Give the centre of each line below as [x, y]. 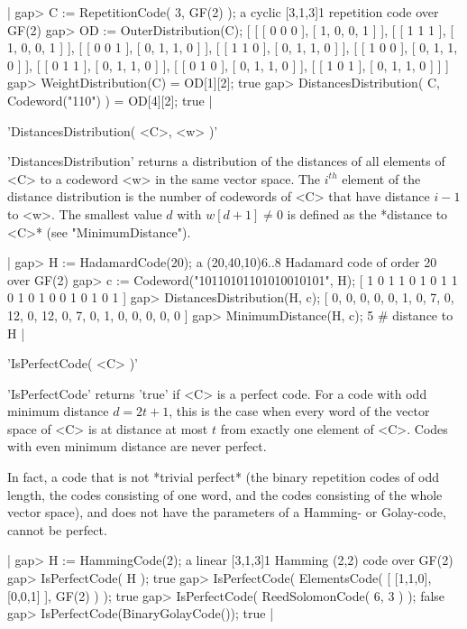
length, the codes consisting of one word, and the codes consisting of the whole [225, 494]
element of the [381, 178]
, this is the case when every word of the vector [299, 411]
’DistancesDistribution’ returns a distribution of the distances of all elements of [226, 161]
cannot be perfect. [57, 529]
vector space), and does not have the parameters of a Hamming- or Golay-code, [227, 512]
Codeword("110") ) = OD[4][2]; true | [110, 100]
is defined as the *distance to [367, 213]
